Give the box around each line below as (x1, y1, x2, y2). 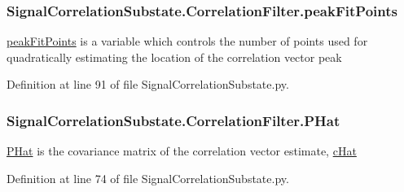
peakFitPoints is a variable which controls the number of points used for (7, 33, 368, 50)
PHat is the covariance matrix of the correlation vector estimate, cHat (7, 142, 357, 159)
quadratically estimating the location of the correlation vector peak (7, 48, 342, 65)
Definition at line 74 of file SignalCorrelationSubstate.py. (7, 169, 289, 186)
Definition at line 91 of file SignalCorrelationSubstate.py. (7, 76, 289, 93)
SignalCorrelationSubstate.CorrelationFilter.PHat (7, 110, 340, 130)
